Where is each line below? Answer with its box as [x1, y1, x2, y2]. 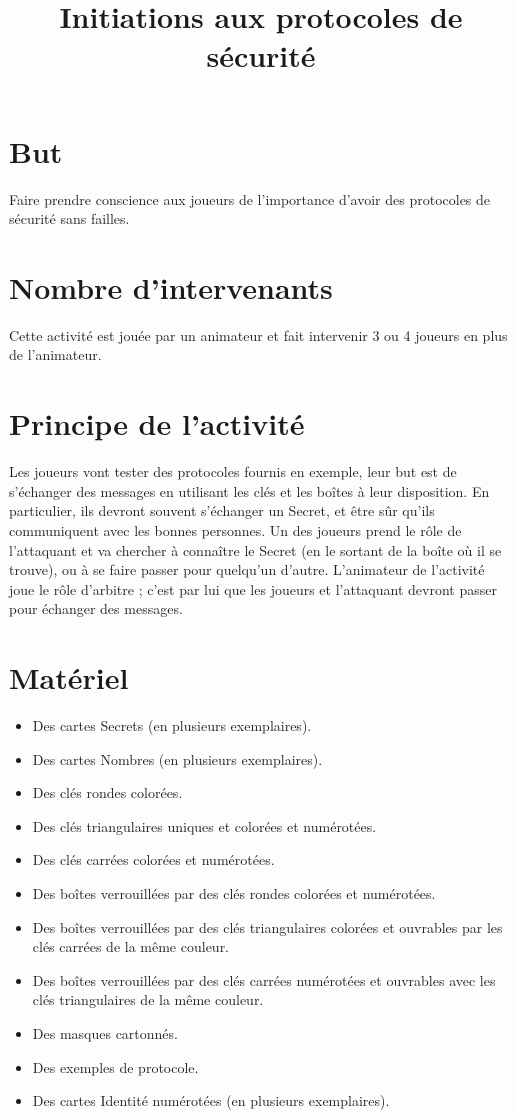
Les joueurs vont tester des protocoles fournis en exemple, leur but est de [9, 461, 457, 482]
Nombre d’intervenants [9, 266, 333, 307]
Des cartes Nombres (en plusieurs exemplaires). [32, 748, 323, 769]
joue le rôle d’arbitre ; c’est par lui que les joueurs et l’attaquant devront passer [9, 578, 497, 599]
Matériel [9, 657, 129, 698]
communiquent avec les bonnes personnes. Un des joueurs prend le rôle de [9, 519, 462, 540]
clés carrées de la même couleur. [32, 936, 230, 957]
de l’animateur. [9, 344, 102, 365]
